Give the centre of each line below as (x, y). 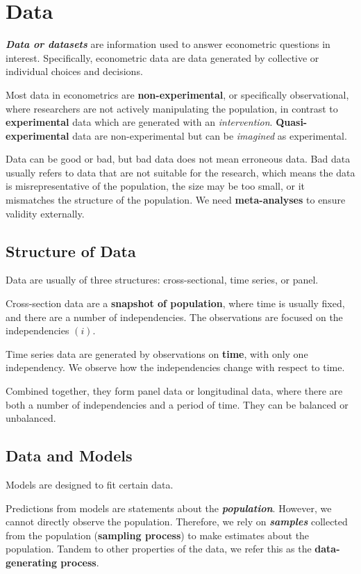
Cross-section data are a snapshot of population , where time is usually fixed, (175, 303)
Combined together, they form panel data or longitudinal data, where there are (174, 391)
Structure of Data (71, 251)
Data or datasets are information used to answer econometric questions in (168, 44)
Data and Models (69, 456)
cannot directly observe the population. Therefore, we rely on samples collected (177, 522)
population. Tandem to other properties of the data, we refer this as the (159, 549)
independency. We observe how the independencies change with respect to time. (175, 367)
